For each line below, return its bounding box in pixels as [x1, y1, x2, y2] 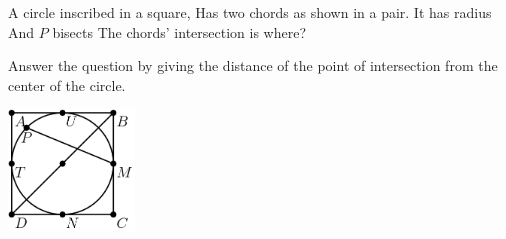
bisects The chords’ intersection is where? [52, 21, 307, 42]
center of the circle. [8, 74, 126, 95]
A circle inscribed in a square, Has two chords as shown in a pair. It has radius [8, 2, 492, 22]
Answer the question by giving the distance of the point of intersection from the [8, 55, 498, 76]
